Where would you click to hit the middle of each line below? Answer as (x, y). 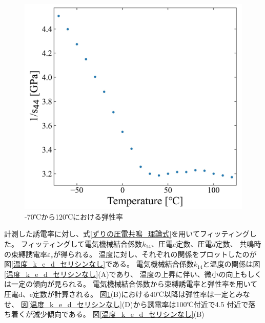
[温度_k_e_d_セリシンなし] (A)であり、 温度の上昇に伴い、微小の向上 (122, 274)
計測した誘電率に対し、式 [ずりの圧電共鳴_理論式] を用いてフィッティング (127, 234)
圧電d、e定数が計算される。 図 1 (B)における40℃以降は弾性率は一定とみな (127, 294)
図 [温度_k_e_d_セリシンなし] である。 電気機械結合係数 (99, 264)
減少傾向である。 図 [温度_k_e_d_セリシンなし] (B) (118, 314)
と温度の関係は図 (231, 264)
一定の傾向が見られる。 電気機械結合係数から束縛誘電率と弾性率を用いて (134, 284)
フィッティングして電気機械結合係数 (81, 243)
